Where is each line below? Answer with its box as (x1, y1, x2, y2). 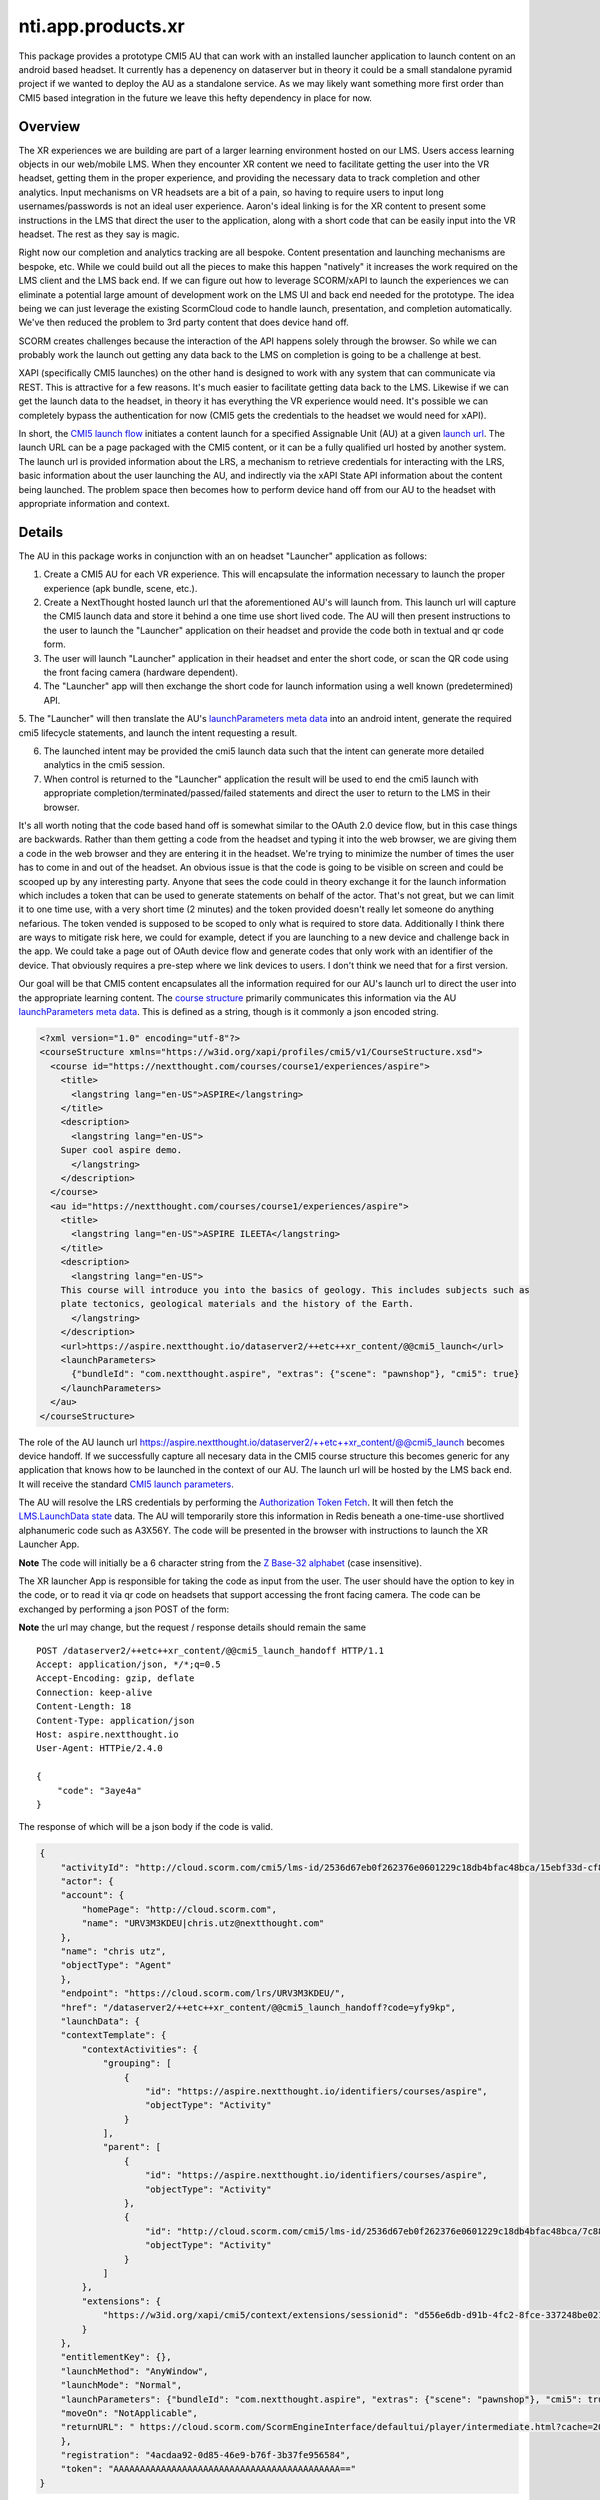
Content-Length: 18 (36, 1701, 132, 1712)
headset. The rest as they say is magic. (18, 228, 180, 240)
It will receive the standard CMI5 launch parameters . (18, 1478, 234, 1490)
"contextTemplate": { (60, 2030, 167, 2041)
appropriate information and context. (18, 498, 170, 509)
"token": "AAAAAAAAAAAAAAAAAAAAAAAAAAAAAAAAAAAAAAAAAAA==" (60, 2463, 357, 2475)
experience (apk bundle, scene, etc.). (43, 582, 198, 594)
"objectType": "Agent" (60, 1960, 172, 1971)
